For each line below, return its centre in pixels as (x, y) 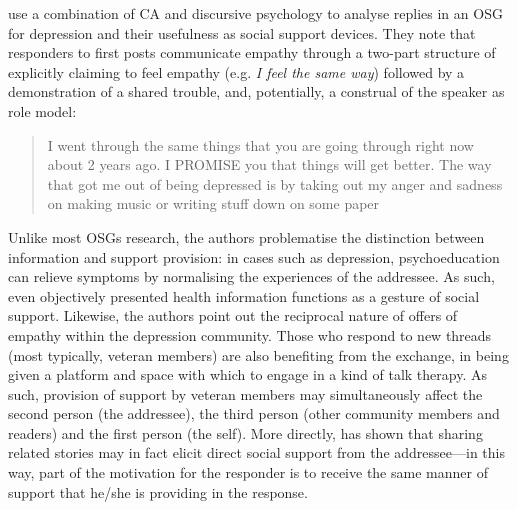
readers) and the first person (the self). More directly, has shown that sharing (245, 432)
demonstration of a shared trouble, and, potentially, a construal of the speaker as (256, 91)
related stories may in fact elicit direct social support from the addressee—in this (256, 452)
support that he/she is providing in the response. (158, 491)
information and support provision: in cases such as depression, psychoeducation (254, 256)
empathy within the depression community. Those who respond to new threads (250, 334)
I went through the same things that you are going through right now (260, 144)
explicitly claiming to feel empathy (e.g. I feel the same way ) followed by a (236, 71)
